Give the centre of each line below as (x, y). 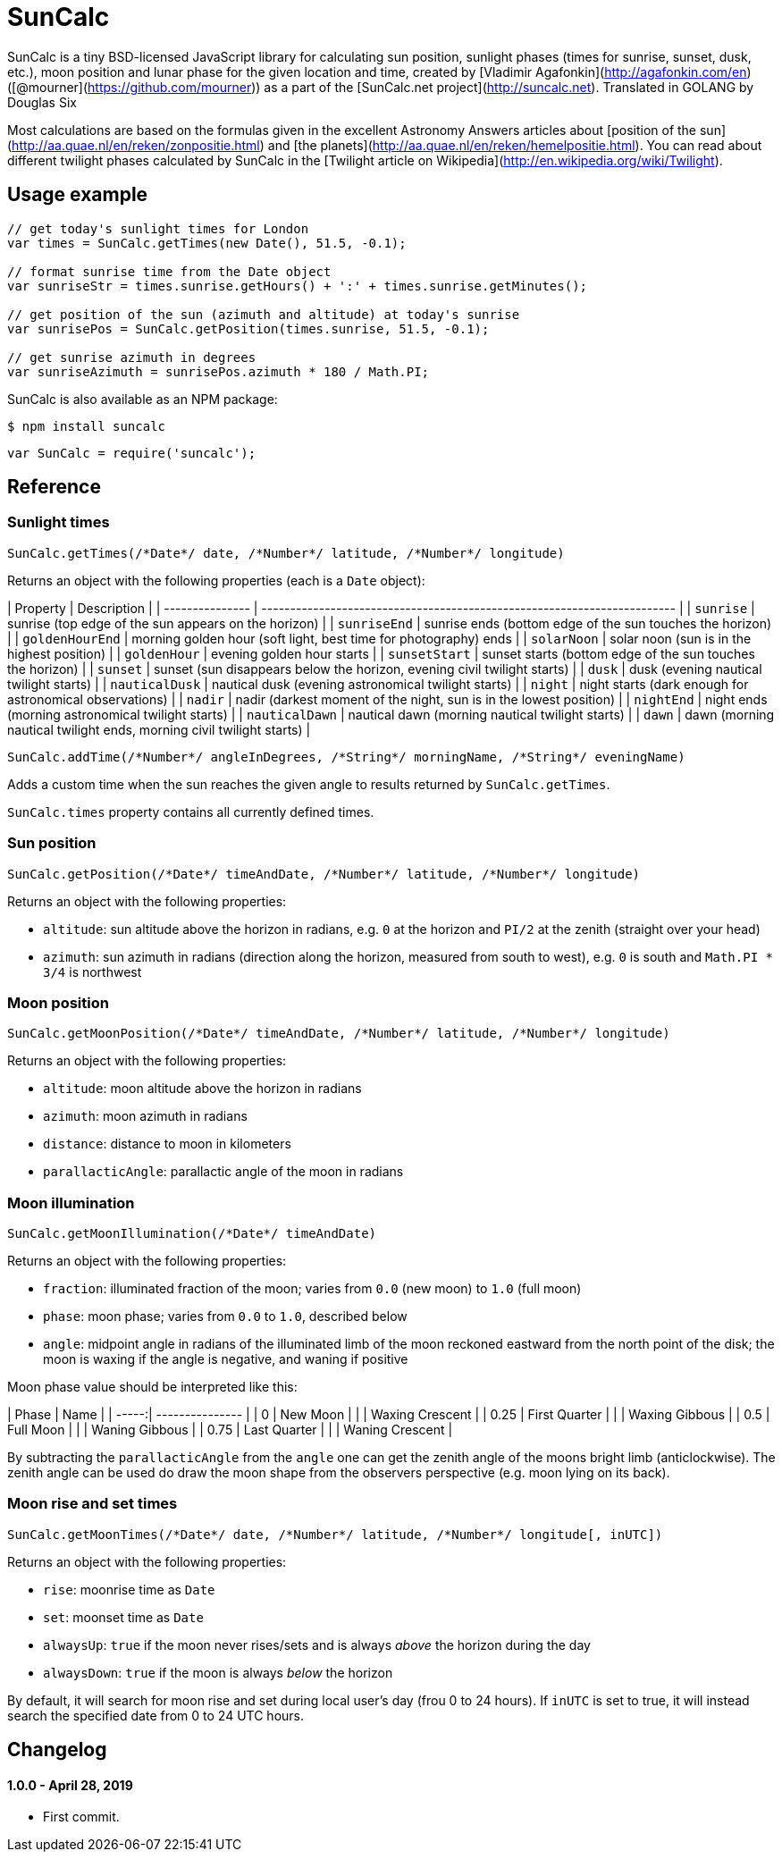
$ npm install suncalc (87, 426)
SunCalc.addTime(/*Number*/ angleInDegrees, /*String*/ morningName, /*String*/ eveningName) (346, 757)
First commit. (81, 1817)
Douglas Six (42, 102)
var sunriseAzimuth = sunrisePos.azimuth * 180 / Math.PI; (219, 371)
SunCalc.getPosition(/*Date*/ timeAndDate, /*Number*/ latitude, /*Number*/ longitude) (324, 874)
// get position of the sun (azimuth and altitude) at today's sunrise (264, 314)
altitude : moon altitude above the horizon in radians (202, 1089)
